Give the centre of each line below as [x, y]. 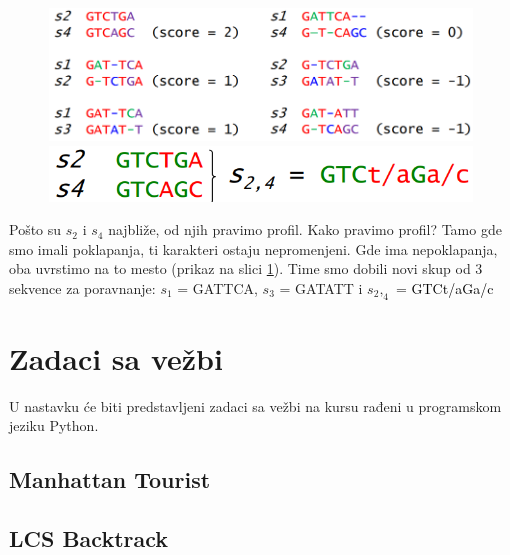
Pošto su [35, 229]
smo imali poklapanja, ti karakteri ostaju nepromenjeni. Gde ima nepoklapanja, [253, 248]
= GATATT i [321, 287]
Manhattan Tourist [110, 479]
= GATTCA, [217, 287]
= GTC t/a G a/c [444, 287]
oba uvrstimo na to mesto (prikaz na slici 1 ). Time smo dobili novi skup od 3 [246, 268]
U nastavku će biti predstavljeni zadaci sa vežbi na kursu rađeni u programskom [255, 405]
